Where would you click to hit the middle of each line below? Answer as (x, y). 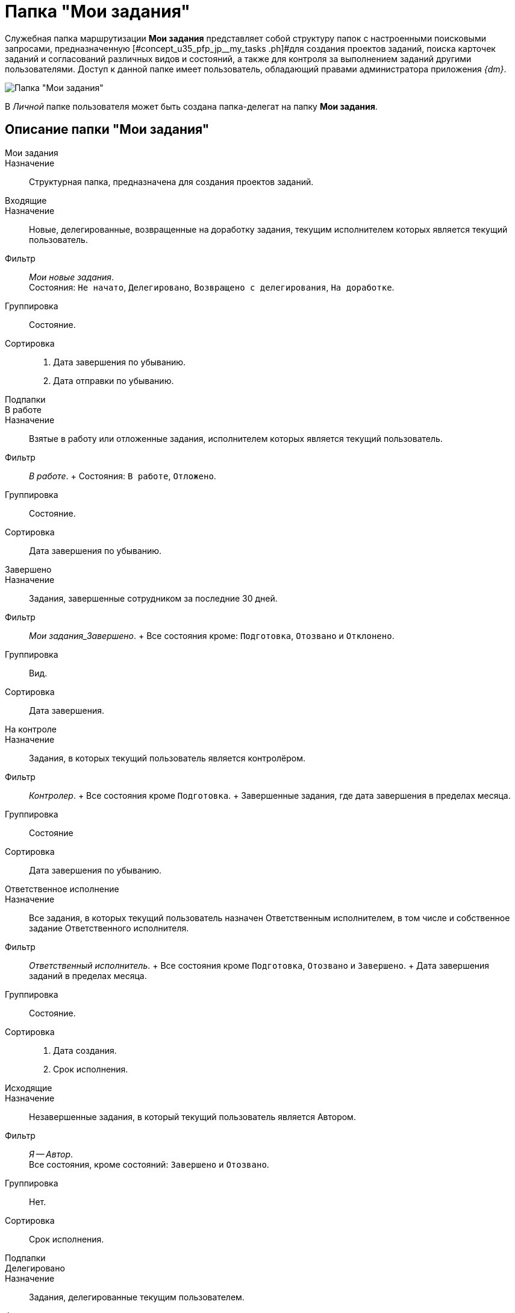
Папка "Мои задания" (98, 11)
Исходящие (29, 1088)
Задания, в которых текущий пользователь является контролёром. (167, 758)
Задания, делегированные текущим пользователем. (137, 1297)
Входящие (26, 200)
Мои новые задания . (72, 277)
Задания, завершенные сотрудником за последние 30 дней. (153, 598)
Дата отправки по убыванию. (114, 380)
